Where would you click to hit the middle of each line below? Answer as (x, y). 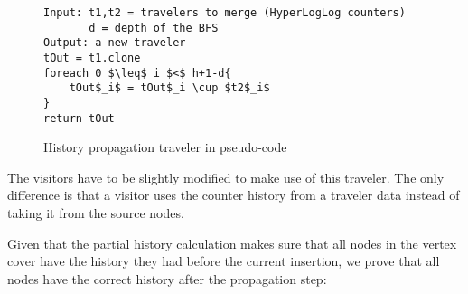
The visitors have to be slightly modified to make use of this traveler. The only (226, 177)
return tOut (79, 118)
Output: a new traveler (115, 43)
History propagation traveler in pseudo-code (165, 147)
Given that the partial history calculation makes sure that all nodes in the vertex (232, 243)
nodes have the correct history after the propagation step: (167, 278)
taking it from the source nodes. (96, 213)
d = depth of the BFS (154, 28)
